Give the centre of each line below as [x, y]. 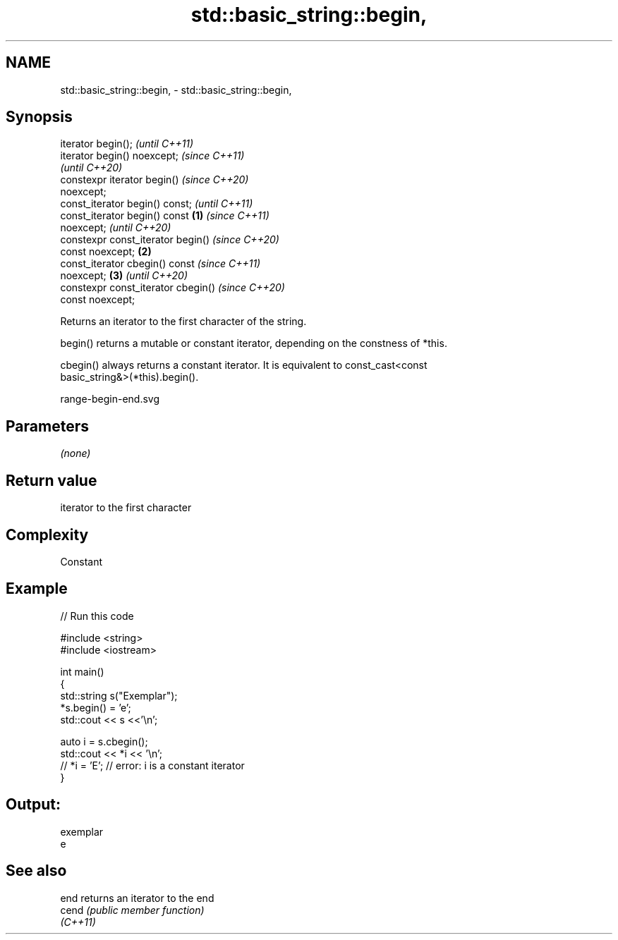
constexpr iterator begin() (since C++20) [154, 180]
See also [36, 871]
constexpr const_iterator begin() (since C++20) [170, 240]
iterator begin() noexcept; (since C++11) [152, 156]
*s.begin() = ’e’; [96, 707]
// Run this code [97, 616]
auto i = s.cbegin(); [104, 741]
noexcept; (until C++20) [116, 228]
